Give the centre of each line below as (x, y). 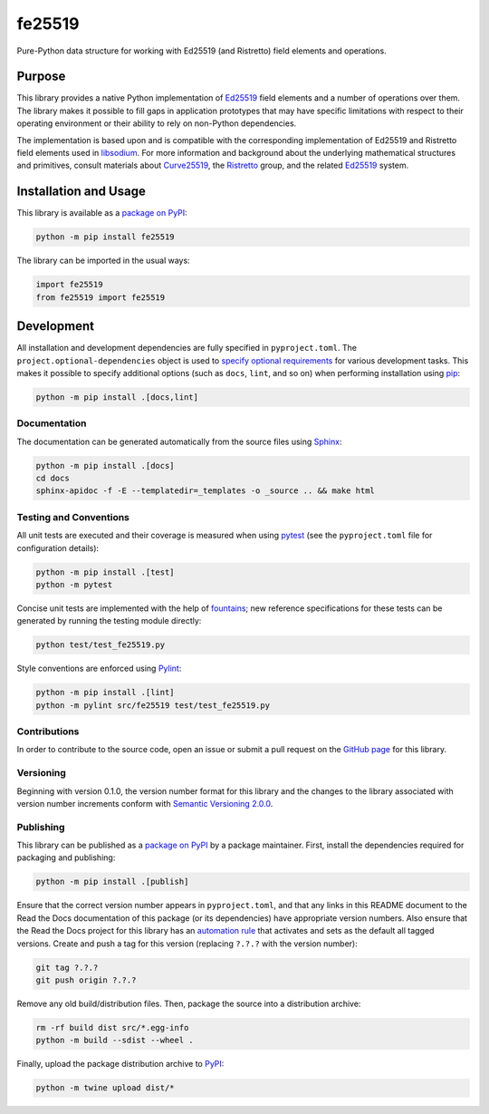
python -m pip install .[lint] (105, 693)
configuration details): (58, 547)
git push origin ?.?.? (86, 980)
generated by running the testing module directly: (109, 621)
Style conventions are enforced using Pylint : (99, 668)
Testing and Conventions (73, 517)
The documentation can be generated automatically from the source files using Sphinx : (179, 441)
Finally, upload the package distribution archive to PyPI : (120, 1064)
